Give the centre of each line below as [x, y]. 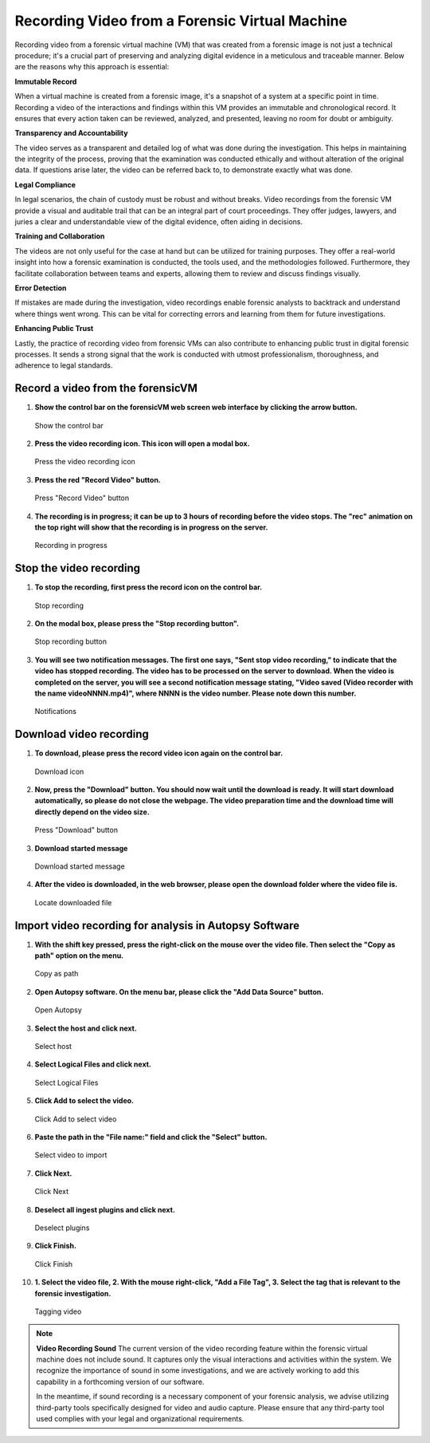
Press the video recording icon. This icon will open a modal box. [142, 444]
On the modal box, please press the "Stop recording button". [137, 624]
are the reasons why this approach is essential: [92, 67]
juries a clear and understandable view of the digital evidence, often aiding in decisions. [158, 222]
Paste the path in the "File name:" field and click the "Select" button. [151, 1137]
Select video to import [71, 1155]
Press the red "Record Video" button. [98, 479]
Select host [53, 1047]
